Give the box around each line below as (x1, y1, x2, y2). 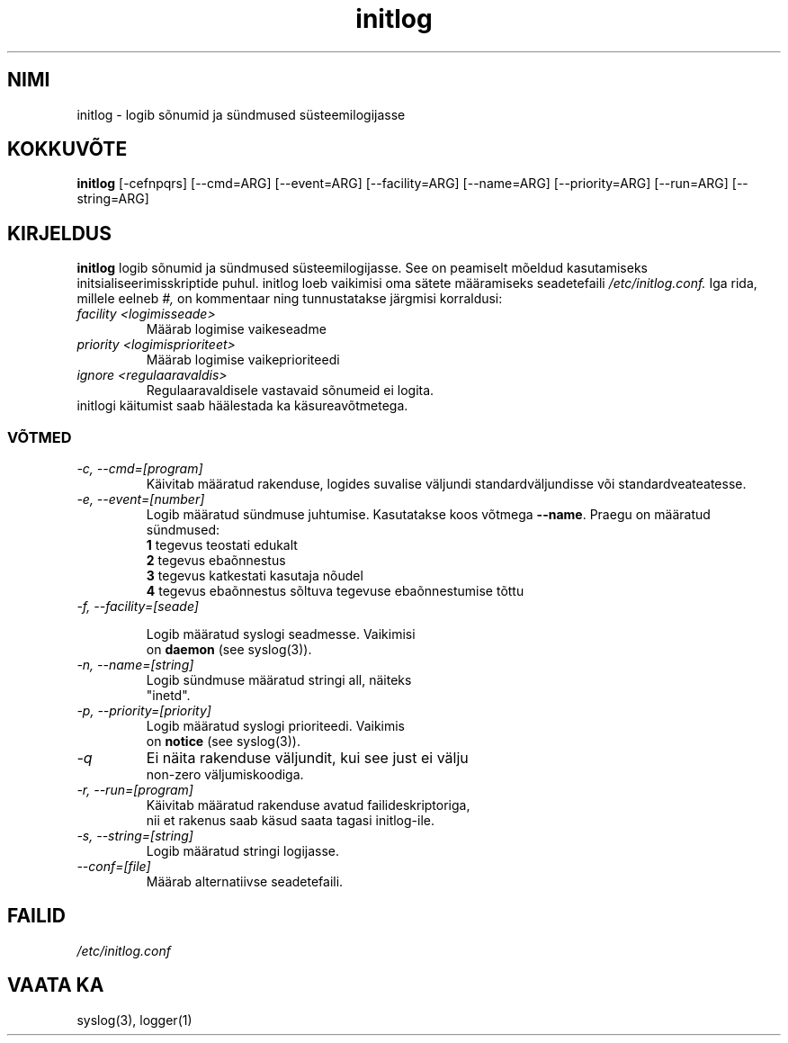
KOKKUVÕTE (7, 138, 128, 161)
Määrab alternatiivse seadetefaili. (146, 874, 344, 890)
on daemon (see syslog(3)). (146, 642, 312, 658)
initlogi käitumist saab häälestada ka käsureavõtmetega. (76, 398, 408, 414)
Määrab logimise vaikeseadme (146, 321, 327, 337)
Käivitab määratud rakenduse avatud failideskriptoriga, (146, 797, 470, 814)
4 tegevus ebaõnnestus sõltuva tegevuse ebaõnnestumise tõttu (146, 583, 524, 599)
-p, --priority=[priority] (76, 703, 211, 719)
